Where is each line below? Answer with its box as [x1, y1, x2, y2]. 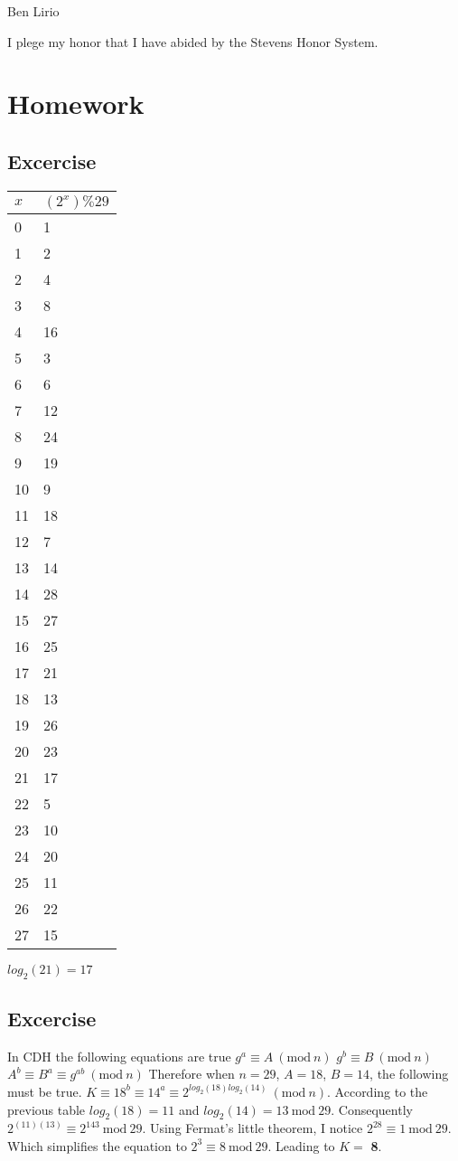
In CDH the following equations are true [7, 1046, 231, 1065]
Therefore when [148, 1064, 235, 1083]
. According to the [327, 1081, 428, 1100]
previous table [7, 1100, 86, 1119]
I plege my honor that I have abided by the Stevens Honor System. [7, 32, 379, 51]
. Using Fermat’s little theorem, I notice [142, 1119, 363, 1137]
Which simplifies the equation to [7, 1136, 187, 1155]
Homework [7, 85, 145, 122]
